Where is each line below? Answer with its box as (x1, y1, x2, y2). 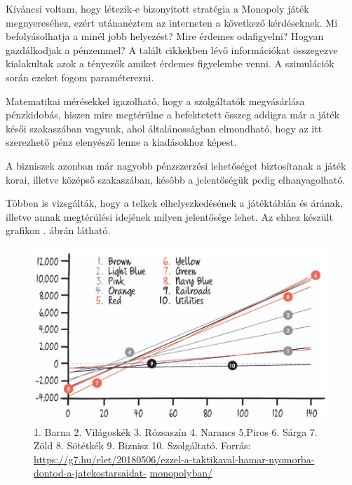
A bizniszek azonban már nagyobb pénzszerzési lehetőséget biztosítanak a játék (6, 158, 346, 172)
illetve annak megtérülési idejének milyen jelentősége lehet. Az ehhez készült (6, 209, 333, 224)
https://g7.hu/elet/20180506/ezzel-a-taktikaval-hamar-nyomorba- (34, 451, 315, 466)
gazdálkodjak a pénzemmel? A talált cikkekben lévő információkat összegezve (6, 42, 338, 57)
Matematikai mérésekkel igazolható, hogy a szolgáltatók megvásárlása (6, 93, 305, 108)
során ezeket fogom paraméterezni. (6, 69, 154, 84)
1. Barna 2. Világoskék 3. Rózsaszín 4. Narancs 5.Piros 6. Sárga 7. (34, 424, 318, 439)
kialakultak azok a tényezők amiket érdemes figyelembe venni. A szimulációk (6, 56, 334, 71)
